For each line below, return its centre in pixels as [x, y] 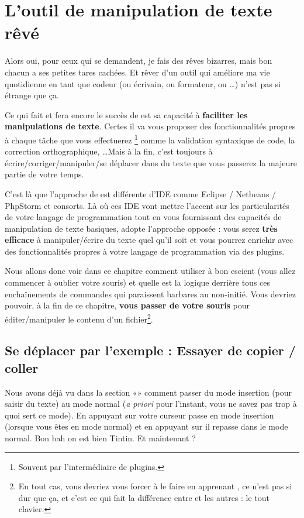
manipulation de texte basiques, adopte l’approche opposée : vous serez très [141, 228]
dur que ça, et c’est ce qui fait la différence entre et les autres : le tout [144, 497]
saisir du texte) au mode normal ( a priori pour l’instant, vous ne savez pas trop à [151, 404]
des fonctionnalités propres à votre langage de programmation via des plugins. [145, 251]
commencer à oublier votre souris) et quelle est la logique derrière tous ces [138, 282]
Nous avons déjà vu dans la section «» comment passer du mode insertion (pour [148, 392]
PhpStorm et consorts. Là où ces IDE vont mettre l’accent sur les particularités [147, 205]
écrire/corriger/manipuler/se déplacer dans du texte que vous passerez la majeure [151, 162]
